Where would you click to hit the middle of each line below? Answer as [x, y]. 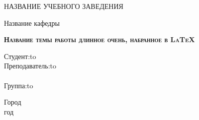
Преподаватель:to [30, 66]
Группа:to [19, 85]
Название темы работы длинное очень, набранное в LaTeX [99, 39]
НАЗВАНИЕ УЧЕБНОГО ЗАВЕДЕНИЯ [64, 6]
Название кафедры [32, 23]
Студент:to [20, 56]
